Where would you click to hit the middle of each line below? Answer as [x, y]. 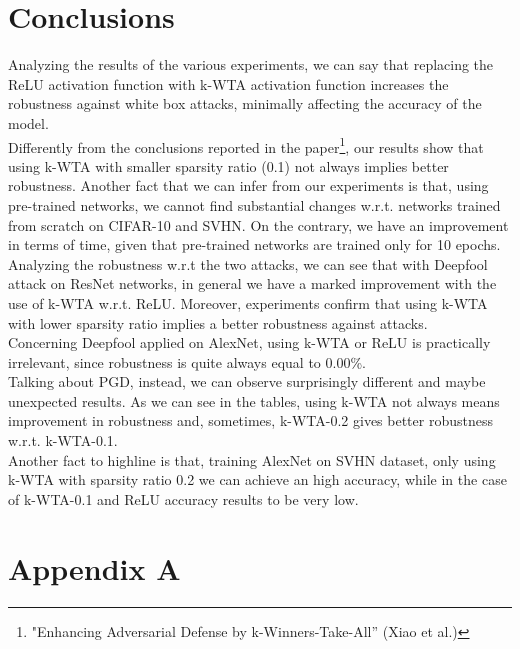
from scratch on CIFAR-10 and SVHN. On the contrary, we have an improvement [258, 224]
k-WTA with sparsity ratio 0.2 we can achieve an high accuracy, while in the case [257, 479]
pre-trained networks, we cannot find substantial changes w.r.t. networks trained [254, 204]
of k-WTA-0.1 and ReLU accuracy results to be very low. [183, 498]
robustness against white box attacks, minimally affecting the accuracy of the [245, 103]
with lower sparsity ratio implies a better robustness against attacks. [218, 322]
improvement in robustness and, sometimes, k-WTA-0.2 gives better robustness [250, 420]
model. [28, 122]
